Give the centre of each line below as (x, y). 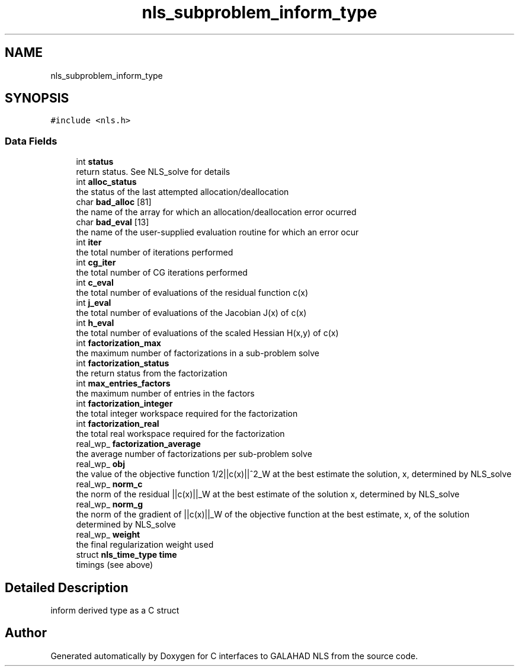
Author (26, 633)
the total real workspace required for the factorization (180, 434)
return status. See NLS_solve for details (153, 172)
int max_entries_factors (123, 384)
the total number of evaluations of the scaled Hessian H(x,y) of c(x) (207, 333)
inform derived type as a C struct (115, 611)
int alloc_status (106, 182)
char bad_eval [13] (113, 222)
